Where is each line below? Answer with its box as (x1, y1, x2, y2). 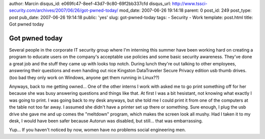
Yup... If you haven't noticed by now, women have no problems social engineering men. (9, 127, 186, 133)
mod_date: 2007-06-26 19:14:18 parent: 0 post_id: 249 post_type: (119, 7, 252, 13)
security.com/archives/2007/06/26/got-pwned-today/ (9, 7, 119, 13)
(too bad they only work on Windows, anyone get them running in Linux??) (9, 74, 159, 81)
